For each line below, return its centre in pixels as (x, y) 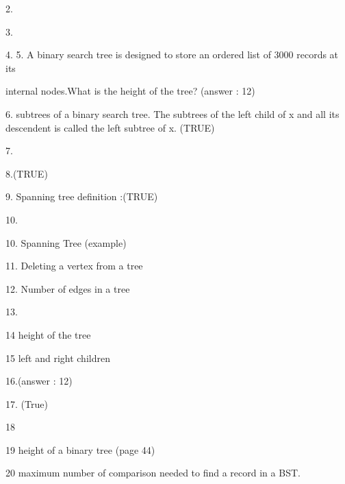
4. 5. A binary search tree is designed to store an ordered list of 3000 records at (172, 55)
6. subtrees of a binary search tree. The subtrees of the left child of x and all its (172, 113)
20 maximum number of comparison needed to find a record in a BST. (153, 473)
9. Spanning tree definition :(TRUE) (82, 196)
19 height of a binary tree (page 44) (80, 449)
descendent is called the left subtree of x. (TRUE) (110, 127)
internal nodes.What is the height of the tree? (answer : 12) (130, 91)
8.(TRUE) (27, 173)
